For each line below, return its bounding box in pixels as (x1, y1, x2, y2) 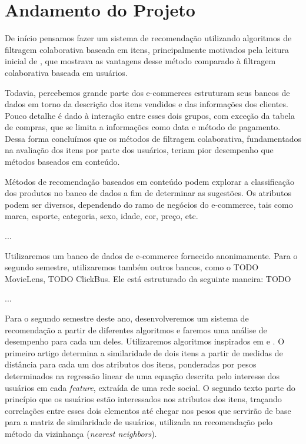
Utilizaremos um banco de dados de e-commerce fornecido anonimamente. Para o (5, 249, 298, 261)
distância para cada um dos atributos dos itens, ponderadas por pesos (5, 358, 257, 370)
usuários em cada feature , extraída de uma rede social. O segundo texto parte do (5, 381, 295, 393)
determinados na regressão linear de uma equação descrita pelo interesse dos (5, 369, 280, 382)
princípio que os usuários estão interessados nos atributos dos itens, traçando (5, 393, 282, 405)
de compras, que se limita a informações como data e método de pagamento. (5, 121, 281, 133)
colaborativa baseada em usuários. (5, 66, 128, 78)
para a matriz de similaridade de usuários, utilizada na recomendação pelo (5, 416, 273, 428)
